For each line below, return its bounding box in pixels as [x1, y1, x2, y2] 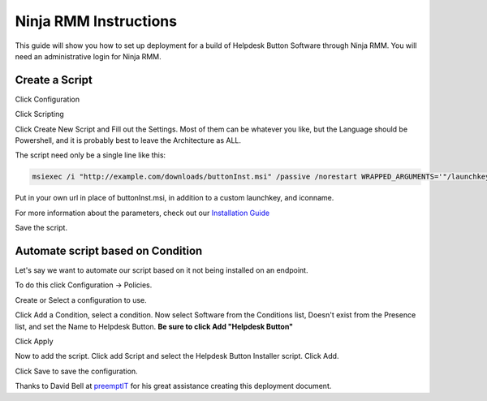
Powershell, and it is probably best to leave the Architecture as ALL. [15, 136, 241, 145]
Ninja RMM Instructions [15, 12, 178, 30]
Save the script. [15, 223, 68, 233]
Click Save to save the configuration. [15, 366, 138, 376]
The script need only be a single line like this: [15, 150, 166, 160]
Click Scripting [15, 110, 64, 119]
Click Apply [15, 337, 54, 347]
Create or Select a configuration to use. [15, 295, 148, 304]
